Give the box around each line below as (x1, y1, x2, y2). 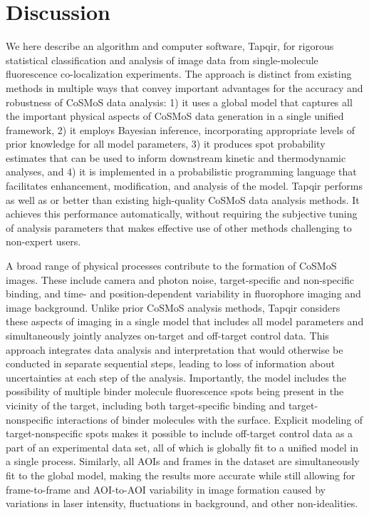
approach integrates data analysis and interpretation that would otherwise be (6, 342, 343, 357)
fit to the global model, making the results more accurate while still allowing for (6, 467, 355, 482)
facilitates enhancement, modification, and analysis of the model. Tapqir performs (6, 178, 363, 193)
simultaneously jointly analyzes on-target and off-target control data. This (6, 328, 329, 342)
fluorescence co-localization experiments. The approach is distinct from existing (6, 66, 352, 81)
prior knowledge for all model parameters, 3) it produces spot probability (6, 136, 326, 151)
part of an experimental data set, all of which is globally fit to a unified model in (6, 439, 358, 454)
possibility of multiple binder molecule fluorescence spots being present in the (6, 384, 344, 399)
